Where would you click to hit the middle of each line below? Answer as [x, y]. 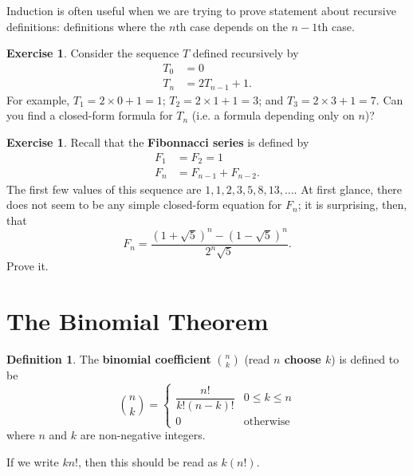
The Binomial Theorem [138, 320]
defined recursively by [246, 53]
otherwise [267, 421]
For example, [38, 99]
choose [303, 358]
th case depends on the [232, 26]
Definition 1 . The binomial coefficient [109, 358]
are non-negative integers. [143, 435]
